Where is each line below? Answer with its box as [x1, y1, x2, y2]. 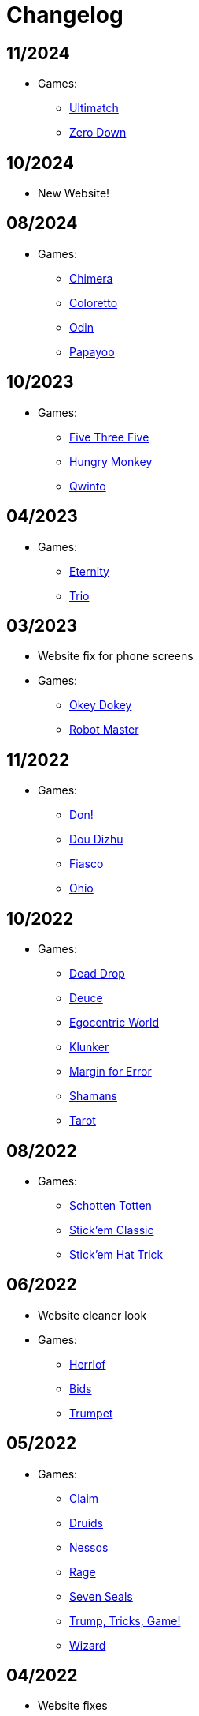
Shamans [69, 1089, 117, 1103]
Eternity [69, 564, 109, 578]
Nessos [69, 1540, 109, 1554]
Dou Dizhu [69, 832, 123, 847]
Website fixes [38, 1699, 108, 1713]
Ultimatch [69, 101, 119, 115]
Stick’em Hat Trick [69, 1247, 164, 1261]
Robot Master [69, 723, 139, 737]
